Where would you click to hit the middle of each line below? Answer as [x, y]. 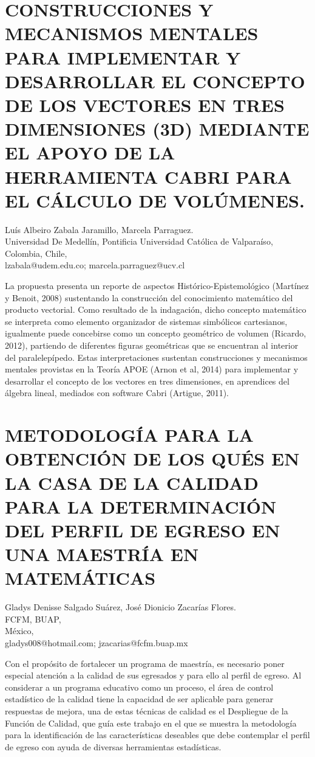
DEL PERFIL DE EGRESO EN [143, 530]
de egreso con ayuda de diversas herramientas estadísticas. [113, 746]
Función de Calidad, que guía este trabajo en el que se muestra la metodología [151, 723]
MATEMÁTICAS [80, 578]
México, [19, 631]
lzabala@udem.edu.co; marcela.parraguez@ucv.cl [95, 265]
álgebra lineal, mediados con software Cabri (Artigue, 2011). [117, 393]
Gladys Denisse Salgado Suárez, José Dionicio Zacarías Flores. [120, 607]
